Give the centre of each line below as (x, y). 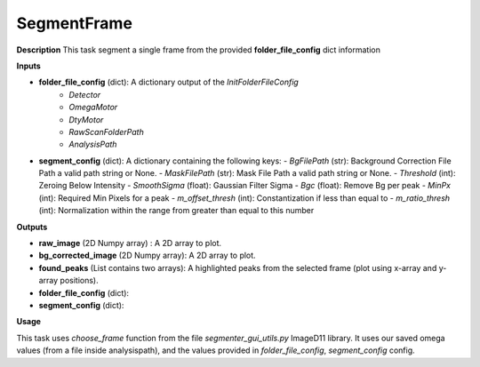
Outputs (32, 227)
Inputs (29, 66)
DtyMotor (86, 119)
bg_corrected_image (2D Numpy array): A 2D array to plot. (148, 255)
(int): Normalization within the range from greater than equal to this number (176, 211)
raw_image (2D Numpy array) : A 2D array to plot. (130, 243)
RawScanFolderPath (106, 132)
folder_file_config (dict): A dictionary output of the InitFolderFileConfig (169, 82)
